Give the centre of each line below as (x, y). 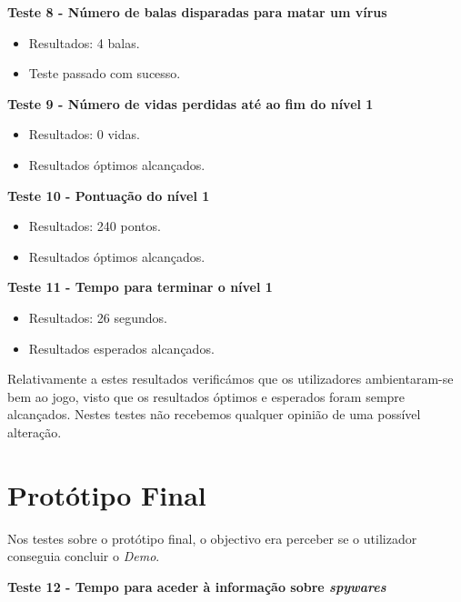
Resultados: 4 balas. (84, 42)
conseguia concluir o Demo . (84, 556)
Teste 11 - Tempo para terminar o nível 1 (140, 287)
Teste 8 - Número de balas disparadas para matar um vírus (197, 12)
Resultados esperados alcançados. (121, 348)
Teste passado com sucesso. (105, 73)
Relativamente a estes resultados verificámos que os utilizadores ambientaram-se (230, 379)
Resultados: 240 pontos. (95, 226)
